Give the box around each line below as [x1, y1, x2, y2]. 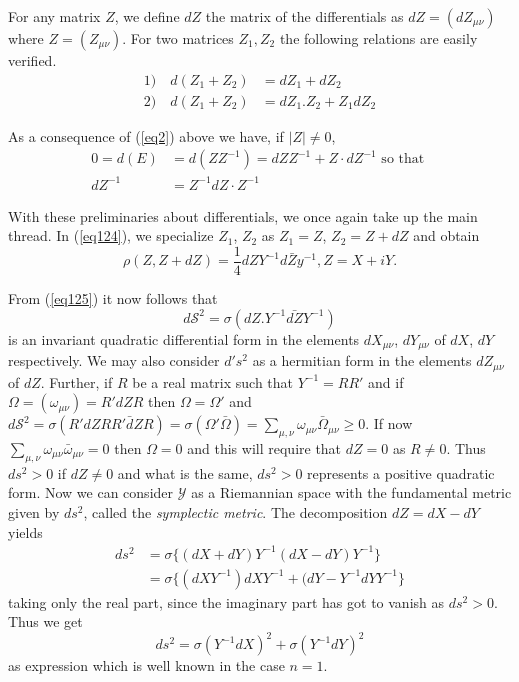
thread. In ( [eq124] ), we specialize [8, 225, 214, 246]
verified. [8, 50, 57, 70]
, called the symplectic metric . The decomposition [83, 501, 388, 522]
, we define [114, 6, 180, 26]
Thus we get [8, 611, 83, 632]
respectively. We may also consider [8, 350, 220, 371]
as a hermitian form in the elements [252, 350, 472, 371]
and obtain [413, 225, 480, 246]
